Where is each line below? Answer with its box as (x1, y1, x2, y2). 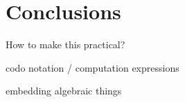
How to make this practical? (6, 37, 125, 52)
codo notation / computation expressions (6, 60, 179, 74)
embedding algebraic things (6, 83, 122, 98)
